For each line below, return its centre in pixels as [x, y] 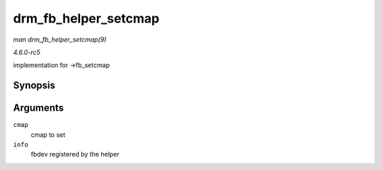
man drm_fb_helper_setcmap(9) [60, 40]
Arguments [39, 108]
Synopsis [34, 86]
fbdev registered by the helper [75, 154]
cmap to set [48, 135]
